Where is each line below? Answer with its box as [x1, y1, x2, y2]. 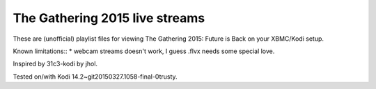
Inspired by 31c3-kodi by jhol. [13, 59, 97, 68]
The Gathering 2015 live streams [13, 10, 205, 26]
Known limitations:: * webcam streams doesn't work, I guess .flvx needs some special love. [13, 47, 275, 55]
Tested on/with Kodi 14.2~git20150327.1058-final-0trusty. [13, 72, 178, 81]
